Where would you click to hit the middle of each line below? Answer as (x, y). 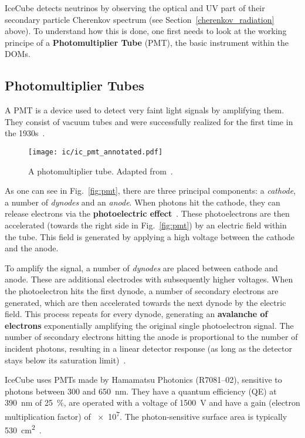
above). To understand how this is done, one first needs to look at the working (146, 31)
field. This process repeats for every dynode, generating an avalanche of (136, 314)
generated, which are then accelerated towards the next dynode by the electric (145, 302)
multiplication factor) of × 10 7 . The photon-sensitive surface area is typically (146, 415)
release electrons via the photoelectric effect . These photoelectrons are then (147, 213)
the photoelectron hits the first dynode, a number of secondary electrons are (142, 290)
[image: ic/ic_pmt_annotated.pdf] (96, 152)
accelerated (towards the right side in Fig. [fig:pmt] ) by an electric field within (146, 225)
